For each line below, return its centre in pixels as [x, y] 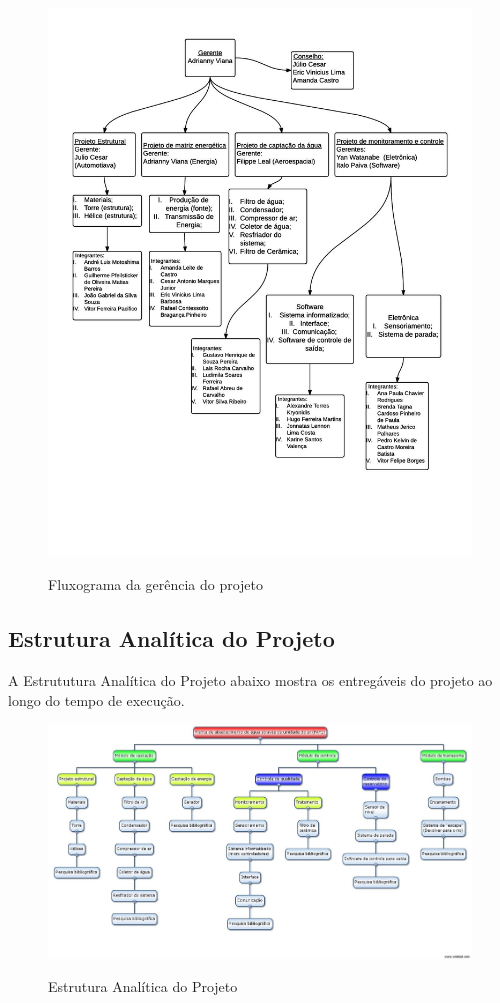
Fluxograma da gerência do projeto [155, 584]
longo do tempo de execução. [96, 699]
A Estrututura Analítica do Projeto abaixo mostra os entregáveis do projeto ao [250, 680]
